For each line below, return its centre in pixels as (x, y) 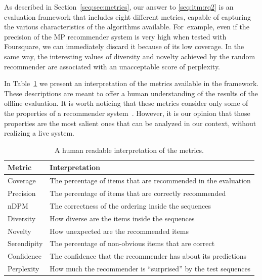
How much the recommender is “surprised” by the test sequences (150, 269)
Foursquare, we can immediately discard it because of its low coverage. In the (124, 46)
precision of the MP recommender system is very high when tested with (115, 36)
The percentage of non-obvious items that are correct (132, 243)
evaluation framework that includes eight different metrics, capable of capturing (128, 16)
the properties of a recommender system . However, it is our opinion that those (127, 113)
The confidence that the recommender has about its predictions (148, 256)
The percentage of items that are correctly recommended (138, 193)
